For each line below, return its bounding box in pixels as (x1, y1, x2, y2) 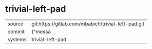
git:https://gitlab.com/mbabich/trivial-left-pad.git (31, 20, 145, 27)
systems (7, 36, 27, 43)
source (7, 20, 23, 27)
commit (7, 28, 25, 35)
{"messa (31, 28, 51, 35)
